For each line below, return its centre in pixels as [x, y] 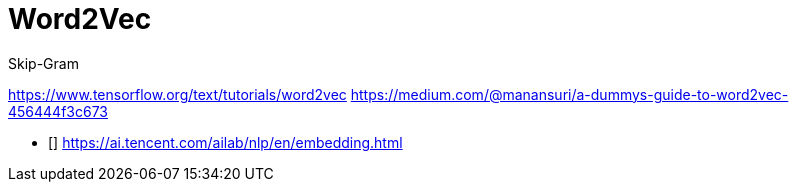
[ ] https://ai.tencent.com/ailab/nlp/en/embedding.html [225, 142]
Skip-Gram [43, 63]
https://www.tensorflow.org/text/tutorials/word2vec [177, 94]
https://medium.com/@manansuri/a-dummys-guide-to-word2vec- [569, 94]
